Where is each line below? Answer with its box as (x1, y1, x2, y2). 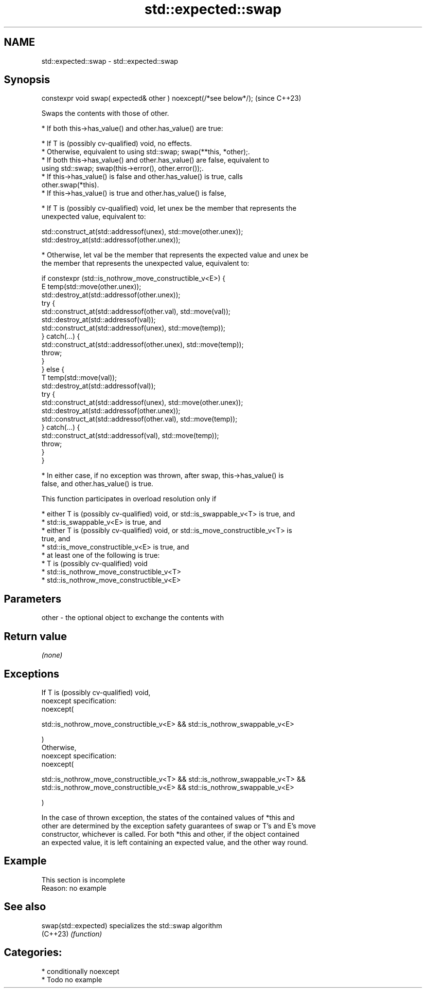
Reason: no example (41, 883, 106, 892)
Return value (4, 630, 67, 643)
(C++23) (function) (41, 929, 102, 938)
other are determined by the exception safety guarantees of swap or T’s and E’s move (41, 821, 316, 830)
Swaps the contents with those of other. (41, 109, 169, 118)
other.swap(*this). (41, 181, 99, 189)
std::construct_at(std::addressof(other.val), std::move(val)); (41, 307, 231, 316)
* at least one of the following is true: (41, 551, 160, 560)
